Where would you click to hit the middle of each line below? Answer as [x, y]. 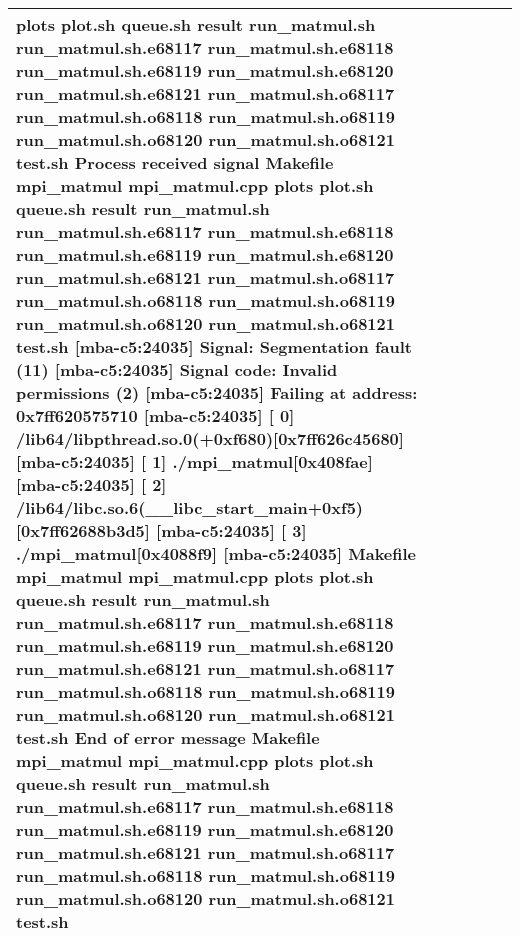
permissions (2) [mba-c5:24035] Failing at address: [217, 392]
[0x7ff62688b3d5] [83, 530]
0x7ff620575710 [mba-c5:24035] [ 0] [155, 415]
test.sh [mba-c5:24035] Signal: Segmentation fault [214, 346]
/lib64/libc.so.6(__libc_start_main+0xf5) [189, 507]
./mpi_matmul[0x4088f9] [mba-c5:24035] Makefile [216, 553]
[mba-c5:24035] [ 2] [91, 484]
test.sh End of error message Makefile [168, 737]
